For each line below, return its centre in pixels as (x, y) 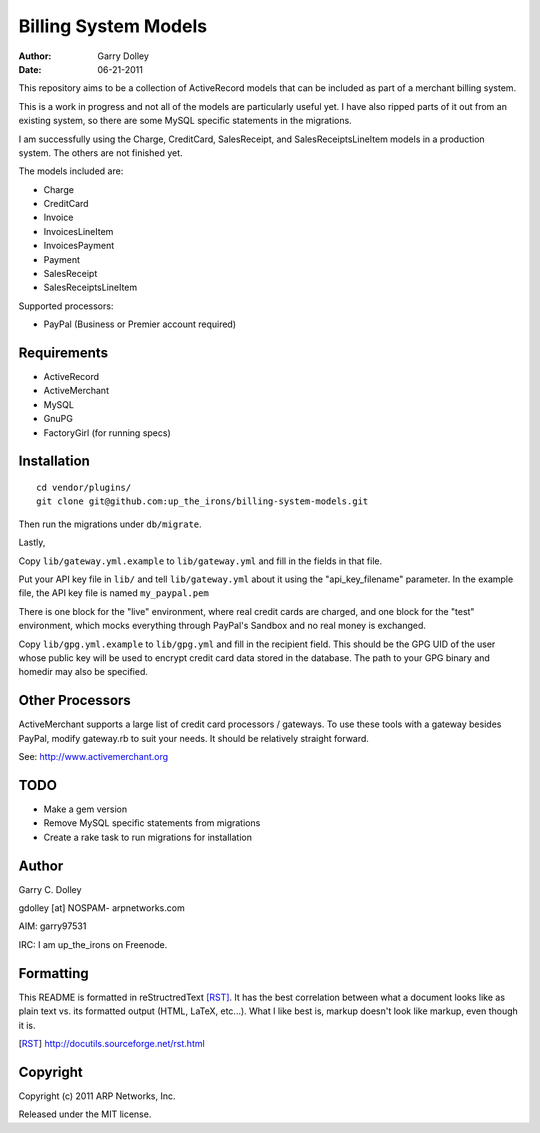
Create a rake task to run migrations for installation (147, 837)
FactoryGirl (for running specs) (107, 432)
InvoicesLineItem (78, 231)
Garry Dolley (123, 56)
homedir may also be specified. (83, 672)
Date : (30, 69)
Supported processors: (66, 306)
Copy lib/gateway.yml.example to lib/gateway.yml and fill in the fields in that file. (200, 561)
